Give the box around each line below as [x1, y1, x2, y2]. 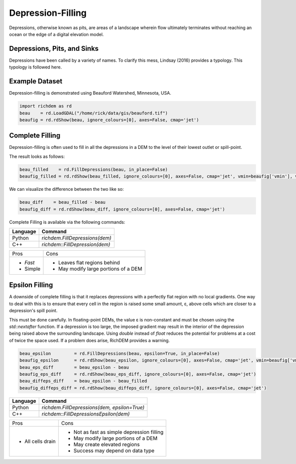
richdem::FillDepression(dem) [41, 241, 111, 248]
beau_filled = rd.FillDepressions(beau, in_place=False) [19, 167, 168, 172]
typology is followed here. [9, 64, 62, 70]
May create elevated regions [73, 441, 140, 448]
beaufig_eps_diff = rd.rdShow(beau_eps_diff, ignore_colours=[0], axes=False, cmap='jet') [19, 371, 257, 377]
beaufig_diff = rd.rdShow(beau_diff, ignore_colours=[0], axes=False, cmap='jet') [19, 206, 225, 212]
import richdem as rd [19, 104, 72, 109]
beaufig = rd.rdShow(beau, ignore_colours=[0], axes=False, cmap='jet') [19, 117, 199, 123]
